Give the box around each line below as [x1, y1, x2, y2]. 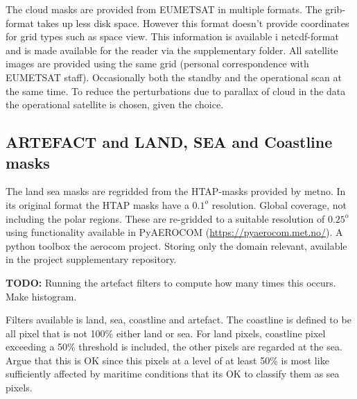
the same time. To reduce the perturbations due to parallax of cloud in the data [6, 83, 346, 98]
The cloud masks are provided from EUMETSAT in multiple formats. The [6, 2, 322, 16]
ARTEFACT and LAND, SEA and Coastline [6, 131, 333, 153]
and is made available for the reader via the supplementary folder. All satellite [6, 42, 338, 57]
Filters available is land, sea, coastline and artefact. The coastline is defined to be [6, 312, 351, 327]
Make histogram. [6, 289, 77, 303]
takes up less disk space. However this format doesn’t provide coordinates [37, 15, 349, 30]
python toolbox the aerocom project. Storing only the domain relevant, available [6, 238, 347, 253]
